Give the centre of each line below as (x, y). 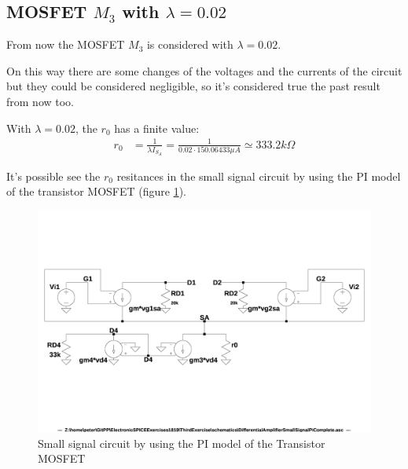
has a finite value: (157, 128)
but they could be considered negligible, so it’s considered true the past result (193, 86)
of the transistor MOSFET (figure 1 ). (96, 191)
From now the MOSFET (66, 44)
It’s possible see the (53, 176)
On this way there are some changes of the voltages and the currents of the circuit (204, 70)
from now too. (40, 101)
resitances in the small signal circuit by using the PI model (259, 176)
